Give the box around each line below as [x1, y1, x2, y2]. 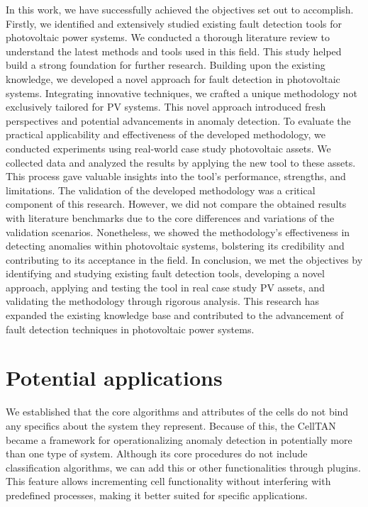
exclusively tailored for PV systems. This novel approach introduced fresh [6, 99, 326, 114]
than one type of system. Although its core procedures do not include [6, 446, 308, 461]
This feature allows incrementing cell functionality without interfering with [6, 474, 331, 489]
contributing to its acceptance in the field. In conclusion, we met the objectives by [6, 252, 363, 267]
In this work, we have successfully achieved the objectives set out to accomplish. [6, 2, 354, 16]
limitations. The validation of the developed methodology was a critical [6, 182, 316, 197]
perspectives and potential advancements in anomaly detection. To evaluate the [6, 113, 351, 128]
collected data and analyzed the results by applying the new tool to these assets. [6, 155, 356, 169]
